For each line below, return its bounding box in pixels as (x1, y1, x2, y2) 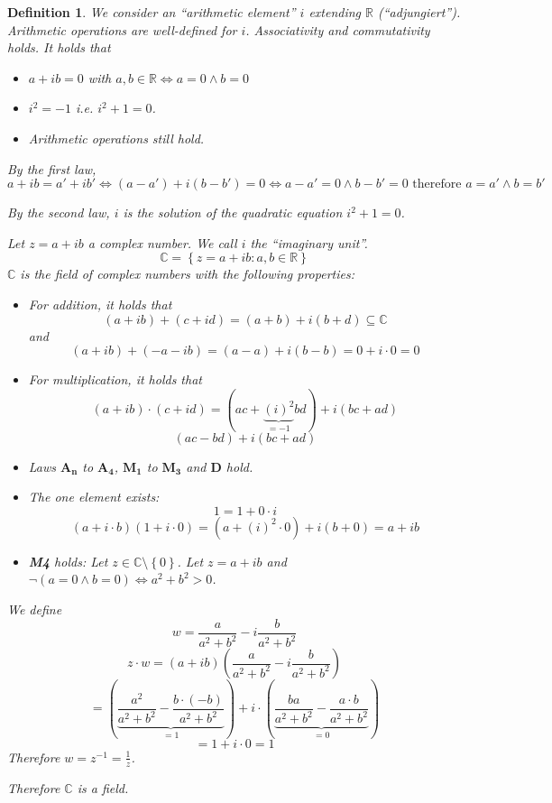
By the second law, (7, 203, 110, 222)
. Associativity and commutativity (245, 20, 430, 39)
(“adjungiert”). (378, 3, 461, 21)
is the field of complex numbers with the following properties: (20, 264, 354, 283)
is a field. (77, 778, 129, 797)
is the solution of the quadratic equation (123, 203, 343, 222)
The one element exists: (28, 487, 160, 506)
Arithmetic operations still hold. (28, 128, 205, 147)
